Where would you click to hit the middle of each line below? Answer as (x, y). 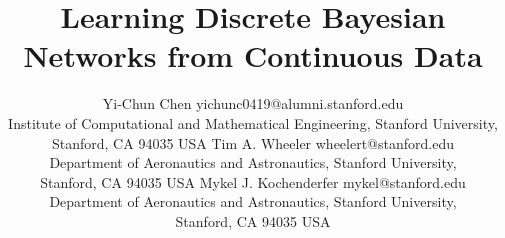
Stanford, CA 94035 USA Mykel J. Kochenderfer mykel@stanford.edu (253, 181)
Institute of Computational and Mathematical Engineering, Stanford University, (253, 122)
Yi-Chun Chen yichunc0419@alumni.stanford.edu (253, 103)
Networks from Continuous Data (253, 55)
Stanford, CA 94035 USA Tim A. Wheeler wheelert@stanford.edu (253, 142)
